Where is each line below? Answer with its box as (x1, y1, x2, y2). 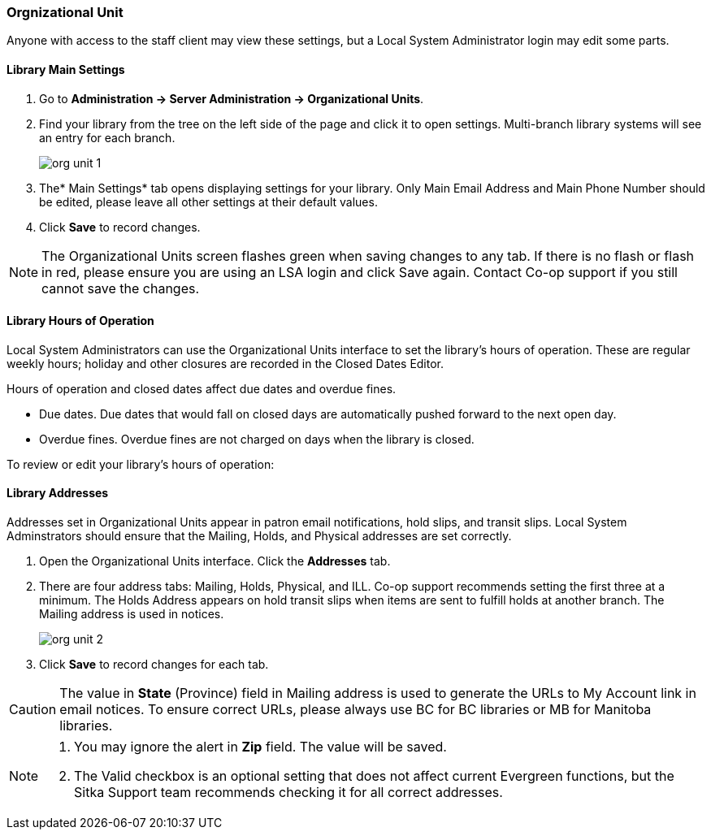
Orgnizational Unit (7, 4, 124, 20)
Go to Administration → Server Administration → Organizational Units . (39, 91, 424, 106)
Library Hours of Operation (7, 314, 154, 328)
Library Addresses (7, 486, 109, 500)
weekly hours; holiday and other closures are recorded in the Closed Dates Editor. (7, 356, 444, 370)
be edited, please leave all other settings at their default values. (39, 194, 378, 209)
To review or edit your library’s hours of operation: (7, 457, 275, 471)
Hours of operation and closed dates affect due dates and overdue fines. (7, 381, 397, 396)
